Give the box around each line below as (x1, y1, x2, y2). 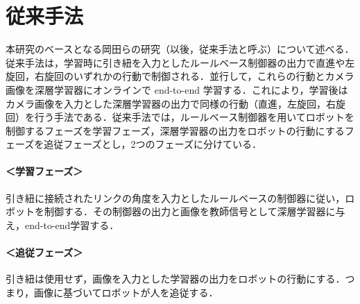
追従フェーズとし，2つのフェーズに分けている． (44, 137, 262, 151)
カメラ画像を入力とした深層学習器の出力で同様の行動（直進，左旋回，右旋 (6, 96, 345, 110)
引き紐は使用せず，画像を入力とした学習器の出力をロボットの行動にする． (6, 271, 345, 286)
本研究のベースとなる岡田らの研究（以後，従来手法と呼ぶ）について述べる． (6, 42, 354, 56)
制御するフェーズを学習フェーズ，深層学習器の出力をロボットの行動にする (6, 123, 345, 137)
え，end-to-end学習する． (6, 217, 119, 232)
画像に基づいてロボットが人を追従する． (34, 285, 218, 299)
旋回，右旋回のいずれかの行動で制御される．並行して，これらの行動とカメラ (6, 69, 354, 83)
